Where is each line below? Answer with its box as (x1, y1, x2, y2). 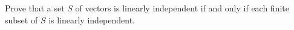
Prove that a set (5, 2, 65, 14)
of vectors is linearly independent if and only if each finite (75, 2, 289, 14)
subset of (5, 13, 38, 26)
